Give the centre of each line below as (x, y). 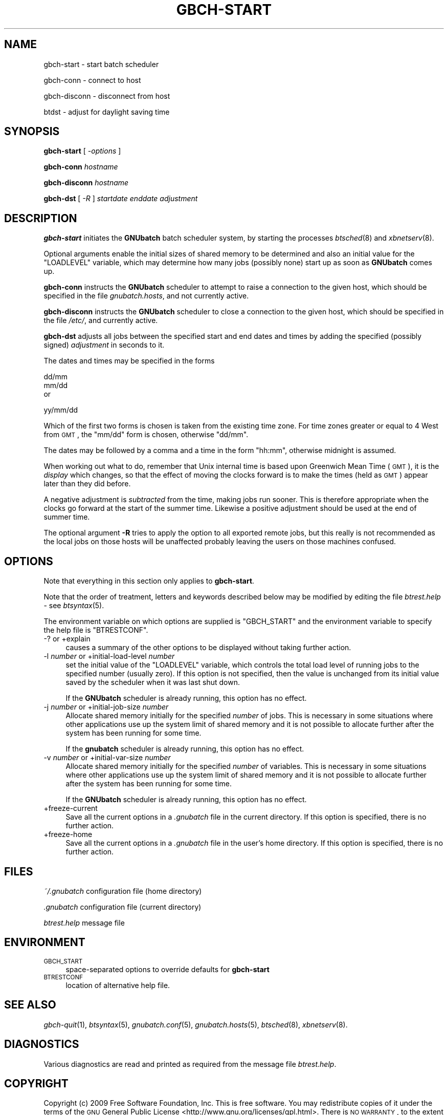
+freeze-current (71, 808)
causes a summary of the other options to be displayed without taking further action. (208, 648)
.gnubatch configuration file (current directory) (122, 907)
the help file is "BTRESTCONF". (96, 630)
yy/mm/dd (61, 410)
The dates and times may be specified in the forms (129, 361)
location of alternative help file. (118, 985)
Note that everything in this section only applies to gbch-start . (149, 581)
